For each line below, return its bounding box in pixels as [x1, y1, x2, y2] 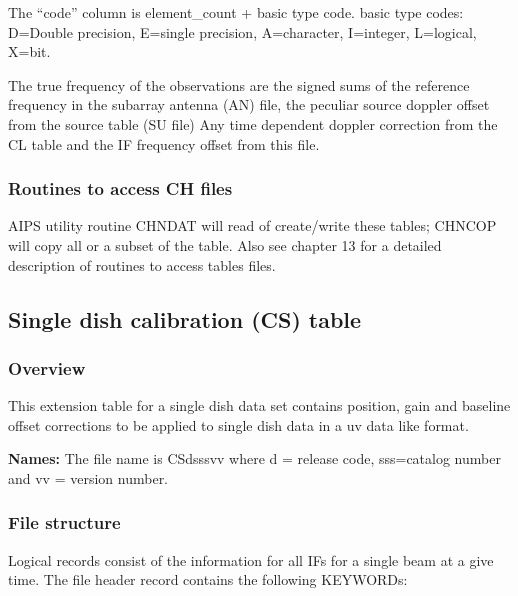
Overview [8, 355, 86, 380]
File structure [8, 510, 121, 535]
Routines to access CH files [8, 176, 233, 201]
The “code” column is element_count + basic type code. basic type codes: [8, 2, 464, 22]
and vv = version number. [8, 467, 169, 488]
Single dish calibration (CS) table [8, 303, 362, 334]
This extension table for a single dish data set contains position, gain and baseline [8, 395, 511, 416]
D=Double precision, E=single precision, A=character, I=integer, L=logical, [8, 21, 477, 42]
